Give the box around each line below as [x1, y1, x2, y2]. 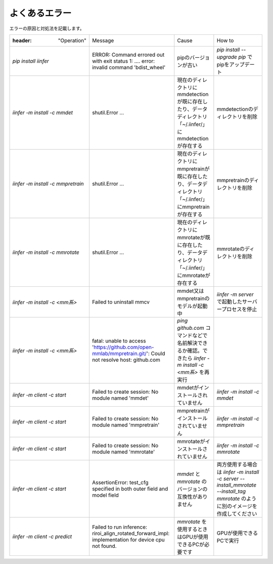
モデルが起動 [177, 302, 208, 310]
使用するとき [177, 526, 208, 533]
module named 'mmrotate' [92, 448, 155, 455]
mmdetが [177, 384, 199, 391]
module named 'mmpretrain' [92, 421, 160, 428]
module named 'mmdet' [92, 395, 149, 402]
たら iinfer [182, 355, 206, 362]
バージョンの [177, 486, 208, 493]
